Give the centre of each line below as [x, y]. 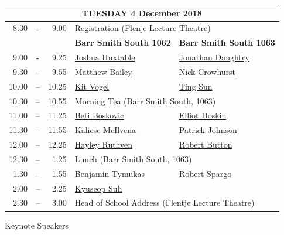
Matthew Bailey [103, 71]
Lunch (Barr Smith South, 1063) [133, 159]
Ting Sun [196, 86]
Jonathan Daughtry [214, 57]
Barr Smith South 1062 [123, 42]
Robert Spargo [205, 173]
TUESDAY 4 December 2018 [142, 13]
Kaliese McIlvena [105, 130]
